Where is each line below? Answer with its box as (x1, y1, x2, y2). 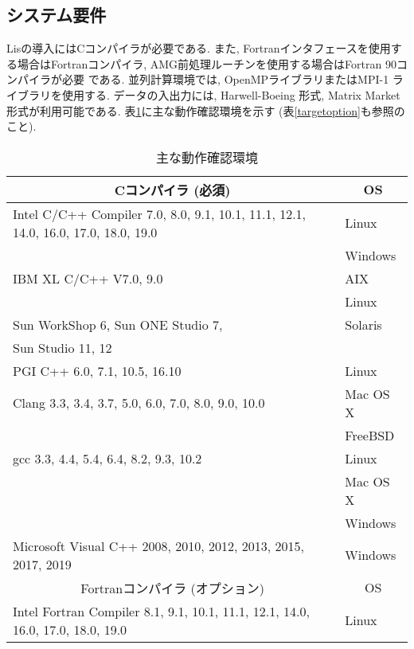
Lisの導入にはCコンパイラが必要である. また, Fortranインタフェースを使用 (6, 40, 391, 57)
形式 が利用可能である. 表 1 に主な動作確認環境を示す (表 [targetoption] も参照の (6, 102, 405, 119)
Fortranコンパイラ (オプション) (80, 578, 264, 597)
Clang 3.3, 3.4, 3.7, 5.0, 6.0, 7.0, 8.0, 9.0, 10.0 (13, 393, 265, 412)
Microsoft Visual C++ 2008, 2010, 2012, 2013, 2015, (13, 536, 305, 555)
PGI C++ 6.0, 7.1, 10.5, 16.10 (13, 361, 182, 380)
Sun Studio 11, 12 (13, 338, 112, 357)
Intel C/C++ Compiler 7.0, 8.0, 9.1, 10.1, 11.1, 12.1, (13, 204, 307, 223)
